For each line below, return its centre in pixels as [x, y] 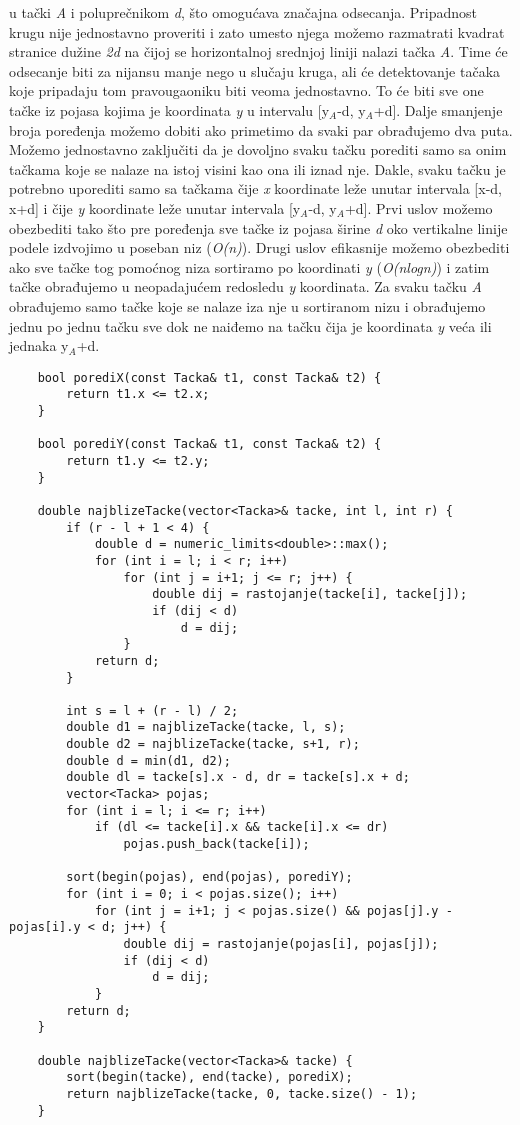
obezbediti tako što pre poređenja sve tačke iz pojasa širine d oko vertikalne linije [258, 227]
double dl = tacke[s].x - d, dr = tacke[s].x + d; [238, 777]
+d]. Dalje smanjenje [438, 109]
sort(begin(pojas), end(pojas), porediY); [209, 877]
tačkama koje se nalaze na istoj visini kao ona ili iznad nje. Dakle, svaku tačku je [257, 168]
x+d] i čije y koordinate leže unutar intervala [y [155, 207]
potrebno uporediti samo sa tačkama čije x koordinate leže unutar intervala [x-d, [255, 188]
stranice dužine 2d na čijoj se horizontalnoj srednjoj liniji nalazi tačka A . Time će [258, 51]
